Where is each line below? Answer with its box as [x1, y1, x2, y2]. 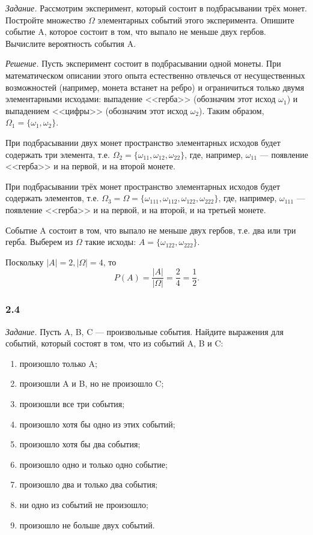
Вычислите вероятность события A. [5, 37, 136, 49]
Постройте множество [5, 13, 86, 26]
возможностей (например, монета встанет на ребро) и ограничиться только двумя [5, 80, 305, 93]
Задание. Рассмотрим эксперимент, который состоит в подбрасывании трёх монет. [5, 2, 308, 14]
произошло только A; [19, 357, 97, 369]
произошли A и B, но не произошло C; [19, 377, 164, 390]
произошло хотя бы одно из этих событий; [19, 417, 175, 430]
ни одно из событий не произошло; [19, 498, 148, 510]
